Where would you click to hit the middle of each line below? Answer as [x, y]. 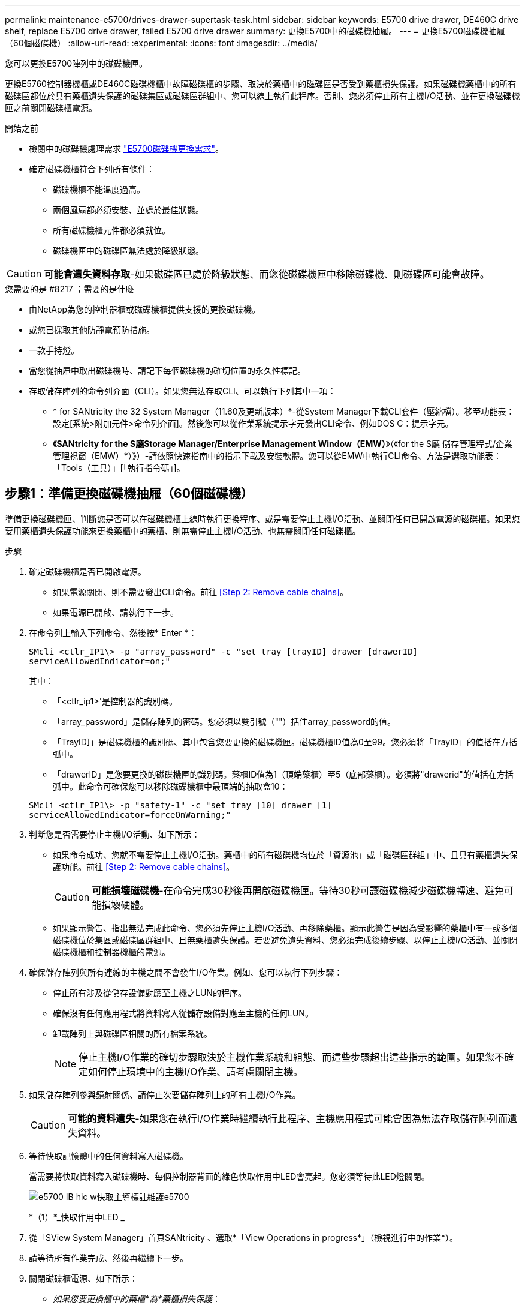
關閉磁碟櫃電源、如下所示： [83, 1278]
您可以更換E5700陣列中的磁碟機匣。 [76, 63]
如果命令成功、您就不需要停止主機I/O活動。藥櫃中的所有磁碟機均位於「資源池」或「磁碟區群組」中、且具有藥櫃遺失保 [285, 854]
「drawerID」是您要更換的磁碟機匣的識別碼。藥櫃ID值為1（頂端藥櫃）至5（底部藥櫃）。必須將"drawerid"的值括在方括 [283, 774]
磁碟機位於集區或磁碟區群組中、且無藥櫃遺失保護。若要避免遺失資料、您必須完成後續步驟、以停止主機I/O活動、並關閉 [285, 940]
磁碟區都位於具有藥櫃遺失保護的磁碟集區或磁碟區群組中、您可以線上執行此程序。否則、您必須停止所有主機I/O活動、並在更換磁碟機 [262, 96]
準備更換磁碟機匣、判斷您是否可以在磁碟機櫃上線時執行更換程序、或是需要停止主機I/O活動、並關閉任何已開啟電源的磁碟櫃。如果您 [262, 518]
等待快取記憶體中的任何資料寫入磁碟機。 [108, 1156]
